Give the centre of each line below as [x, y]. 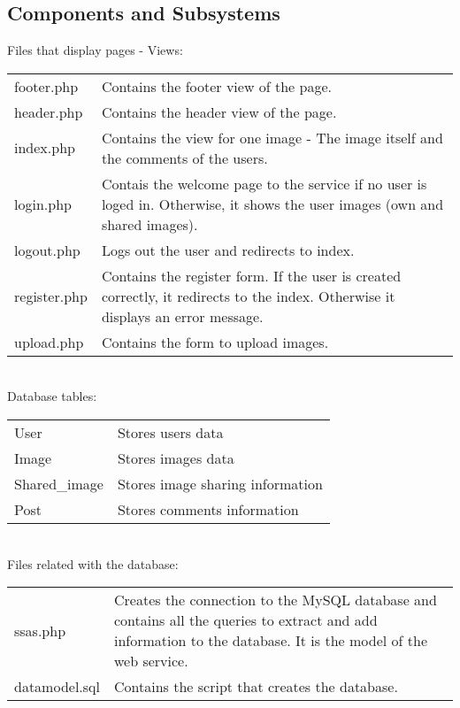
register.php [51, 296]
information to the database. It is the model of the [271, 641]
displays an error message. [182, 316]
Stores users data [170, 432]
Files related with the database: [93, 563]
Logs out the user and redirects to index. [228, 250]
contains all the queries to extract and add [246, 620]
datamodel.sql [57, 687]
